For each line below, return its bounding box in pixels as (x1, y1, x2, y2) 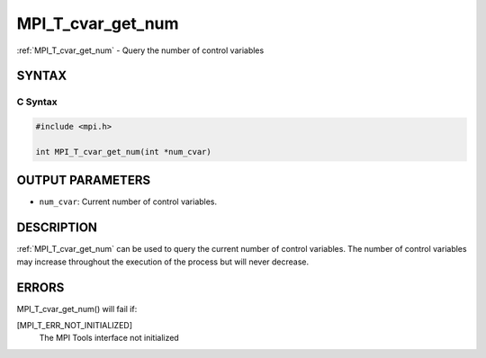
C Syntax (16, 95, 58, 108)
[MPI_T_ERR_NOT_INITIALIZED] (16, 319, 133, 330)
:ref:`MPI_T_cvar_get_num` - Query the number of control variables (16, 45, 265, 56)
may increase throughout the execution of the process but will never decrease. (16, 256, 310, 267)
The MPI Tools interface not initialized (39, 333, 179, 344)
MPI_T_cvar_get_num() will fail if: (16, 303, 138, 314)
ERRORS (16, 280, 65, 295)
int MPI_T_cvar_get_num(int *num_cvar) (35, 147, 211, 157)
